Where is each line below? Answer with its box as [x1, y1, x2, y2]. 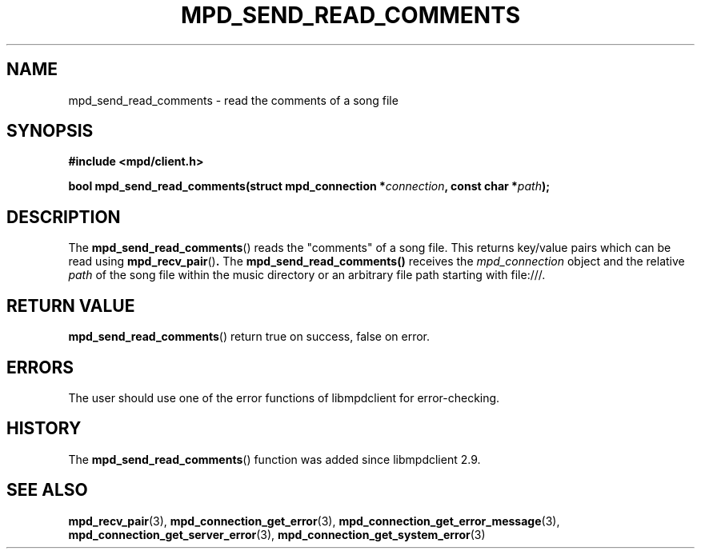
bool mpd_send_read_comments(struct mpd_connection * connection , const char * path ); [68, 179, 550, 194]
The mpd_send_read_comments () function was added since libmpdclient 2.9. [68, 452, 481, 466]
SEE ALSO [6, 480, 88, 501]
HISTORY [6, 418, 82, 439]
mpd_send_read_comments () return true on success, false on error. [68, 329, 430, 344]
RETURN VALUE [6, 295, 135, 316]
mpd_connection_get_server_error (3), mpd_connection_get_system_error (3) [68, 527, 486, 541]
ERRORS [6, 357, 74, 377]
